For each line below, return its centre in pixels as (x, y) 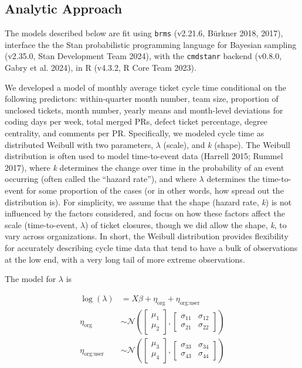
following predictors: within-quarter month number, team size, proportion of (142, 99)
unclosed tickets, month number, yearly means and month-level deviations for (144, 110)
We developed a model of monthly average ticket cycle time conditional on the (145, 87)
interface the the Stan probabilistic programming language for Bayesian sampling (151, 44)
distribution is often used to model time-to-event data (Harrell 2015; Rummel (144, 156)
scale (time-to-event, (41, 224)
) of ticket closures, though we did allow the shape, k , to (186, 224)
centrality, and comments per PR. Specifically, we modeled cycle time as (135, 133)
